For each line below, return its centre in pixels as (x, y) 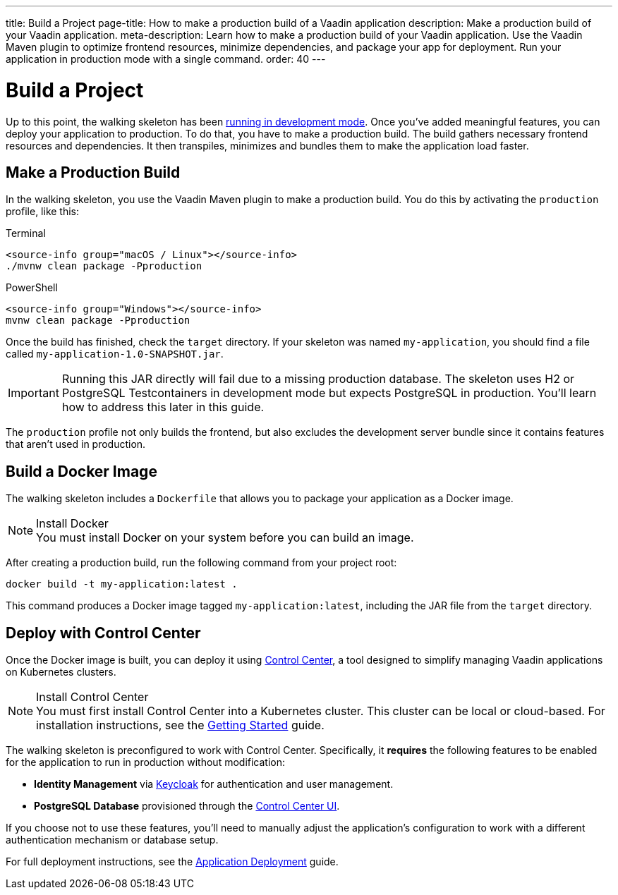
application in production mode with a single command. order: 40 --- (166, 59)
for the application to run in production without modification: (146, 762)
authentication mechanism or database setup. (112, 840)
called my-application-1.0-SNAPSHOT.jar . (115, 354)
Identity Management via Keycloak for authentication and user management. (214, 784)
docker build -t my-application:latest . (122, 584)
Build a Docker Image (81, 471)
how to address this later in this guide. (163, 407)
